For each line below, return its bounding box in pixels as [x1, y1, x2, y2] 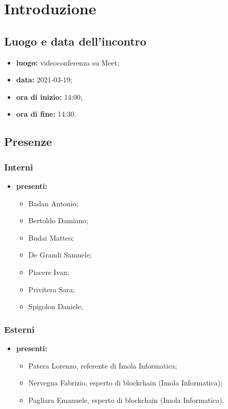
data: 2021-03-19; [16, 74, 73, 85]
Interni [4, 160, 33, 173]
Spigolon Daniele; [28, 301, 83, 312]
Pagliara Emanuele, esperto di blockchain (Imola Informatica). [28, 394, 224, 405]
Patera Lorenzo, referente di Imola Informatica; [28, 360, 177, 371]
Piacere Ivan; [28, 266, 70, 277]
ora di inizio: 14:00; [16, 91, 82, 102]
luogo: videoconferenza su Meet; [16, 57, 119, 68]
